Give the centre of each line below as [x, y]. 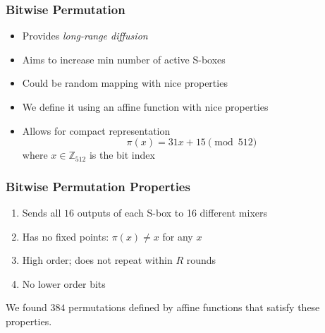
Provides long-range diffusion [85, 36]
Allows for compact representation [96, 130]
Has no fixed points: [66, 236]
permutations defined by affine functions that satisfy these [194, 307]
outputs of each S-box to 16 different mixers [172, 212]
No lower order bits [64, 283]
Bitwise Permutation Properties [98, 186]
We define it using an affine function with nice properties [145, 107]
